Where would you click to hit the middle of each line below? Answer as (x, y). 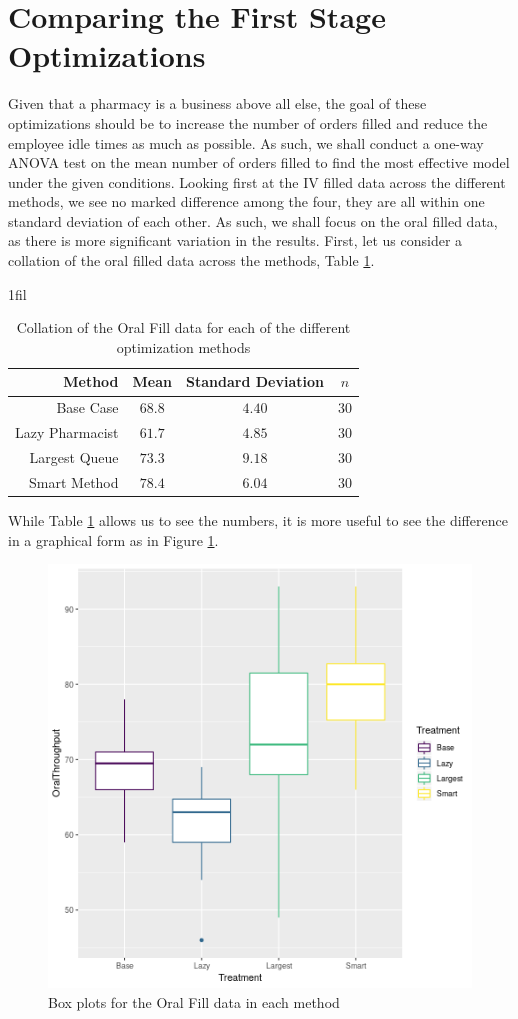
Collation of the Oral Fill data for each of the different (183, 327)
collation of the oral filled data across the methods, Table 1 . (191, 260)
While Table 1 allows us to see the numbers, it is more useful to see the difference (258, 519)
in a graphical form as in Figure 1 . (113, 539)
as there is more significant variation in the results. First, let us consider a (235, 240)
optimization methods (183, 346)
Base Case (87, 407)
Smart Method (74, 481)
